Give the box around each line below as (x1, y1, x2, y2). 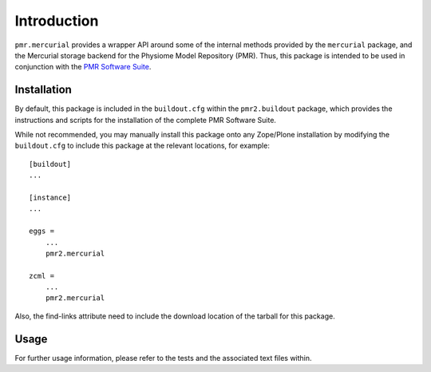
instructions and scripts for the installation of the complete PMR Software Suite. (14, 115, 277, 125)
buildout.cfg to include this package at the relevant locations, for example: (14, 140, 271, 151)
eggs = (29, 227, 55, 235)
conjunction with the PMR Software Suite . (14, 62, 152, 72)
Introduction (14, 12, 99, 30)
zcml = (29, 271, 55, 280)
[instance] (29, 192, 72, 202)
